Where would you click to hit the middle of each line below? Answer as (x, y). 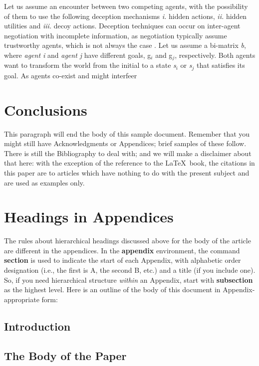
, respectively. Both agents (215, 55)
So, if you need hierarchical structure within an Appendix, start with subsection (129, 279)
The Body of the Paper (65, 355)
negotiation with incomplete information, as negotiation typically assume (116, 35)
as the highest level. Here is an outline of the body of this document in (112, 289)
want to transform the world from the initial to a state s (90, 65)
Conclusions (46, 109)
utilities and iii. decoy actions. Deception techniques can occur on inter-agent (122, 26)
